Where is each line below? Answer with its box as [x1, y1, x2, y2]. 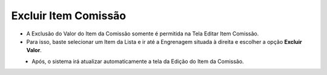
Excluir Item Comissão [11, 9, 127, 22]
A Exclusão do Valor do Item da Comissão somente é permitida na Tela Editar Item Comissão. [26, 30, 259, 37]
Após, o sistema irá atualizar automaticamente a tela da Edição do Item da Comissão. [31, 58, 245, 65]
